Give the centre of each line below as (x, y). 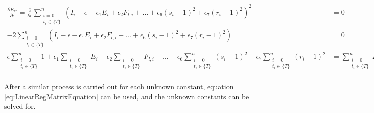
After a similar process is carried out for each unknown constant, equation (119, 86)
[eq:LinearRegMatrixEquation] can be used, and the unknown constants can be (127, 96)
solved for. (20, 106)
